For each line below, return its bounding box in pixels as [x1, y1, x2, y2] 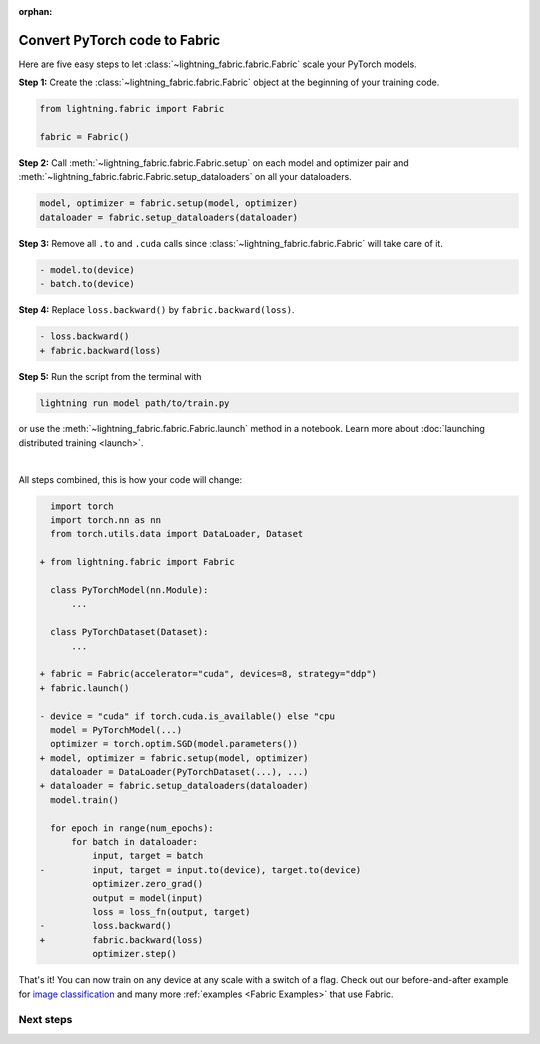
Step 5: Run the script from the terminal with [18, 370, 202, 382]
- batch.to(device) [39, 278, 135, 290]
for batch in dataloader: [71, 836, 199, 848]
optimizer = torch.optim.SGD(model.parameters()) [50, 738, 299, 750]
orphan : [18, 6, 53, 17]
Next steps [18, 1013, 73, 1027]
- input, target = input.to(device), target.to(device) [39, 864, 362, 875]
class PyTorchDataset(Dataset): [50, 626, 209, 638]
